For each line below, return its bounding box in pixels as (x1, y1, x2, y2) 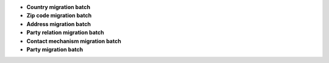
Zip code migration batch (26, 12, 92, 19)
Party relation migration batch (26, 29, 104, 36)
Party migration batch (26, 45, 83, 53)
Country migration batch (26, 4, 91, 10)
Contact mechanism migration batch (26, 37, 121, 45)
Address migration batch (26, 20, 91, 27)
